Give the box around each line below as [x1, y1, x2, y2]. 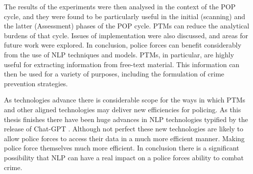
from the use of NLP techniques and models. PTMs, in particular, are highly [4, 49, 234, 59]
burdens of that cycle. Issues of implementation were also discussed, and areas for [4, 30, 248, 40]
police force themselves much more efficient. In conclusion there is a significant [4, 143, 239, 153]
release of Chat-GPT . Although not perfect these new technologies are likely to [4, 124, 244, 134]
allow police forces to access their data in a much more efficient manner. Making [4, 133, 245, 143]
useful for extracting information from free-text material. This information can [4, 59, 240, 69]
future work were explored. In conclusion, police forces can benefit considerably [4, 40, 242, 50]
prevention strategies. [4, 78, 68, 88]
